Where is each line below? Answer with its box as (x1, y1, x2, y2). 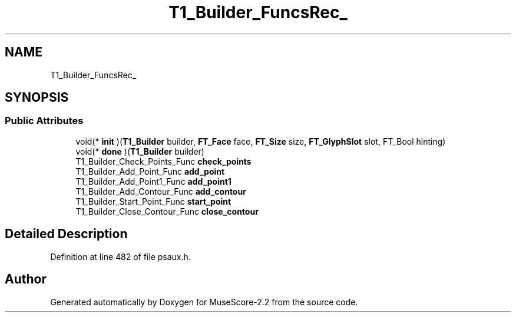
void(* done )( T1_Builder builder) (75, 146, 204, 156)
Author (5, 272, 47, 287)
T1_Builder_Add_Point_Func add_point (75, 166, 225, 176)
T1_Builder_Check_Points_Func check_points (75, 156, 252, 166)
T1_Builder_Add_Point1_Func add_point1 (75, 176, 231, 186)
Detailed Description (5, 226, 128, 242)
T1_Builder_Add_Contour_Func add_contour (75, 186, 246, 196)
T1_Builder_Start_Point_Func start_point (75, 196, 231, 206)
